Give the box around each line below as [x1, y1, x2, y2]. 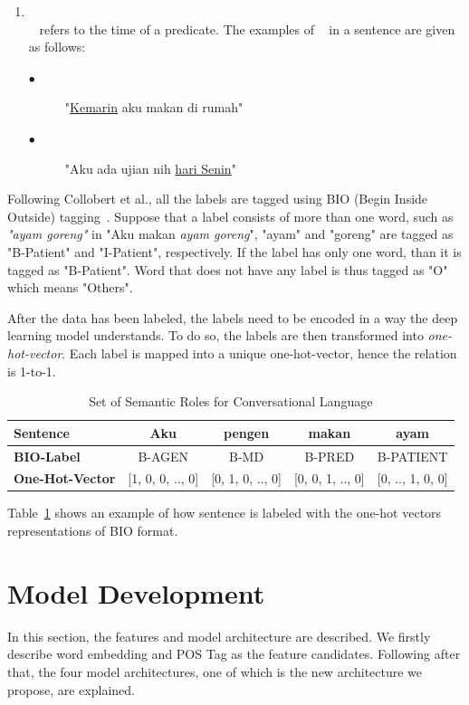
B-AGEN [138, 446, 189, 465]
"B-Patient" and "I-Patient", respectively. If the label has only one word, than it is [7, 242, 462, 261]
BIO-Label [14, 446, 81, 465]
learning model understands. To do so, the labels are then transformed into [7, 326, 424, 345]
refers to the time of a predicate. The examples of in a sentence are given [39, 19, 455, 38]
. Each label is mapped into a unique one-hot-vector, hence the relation [62, 343, 457, 362]
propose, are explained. [7, 680, 135, 699]
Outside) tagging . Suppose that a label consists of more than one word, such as [7, 206, 454, 225]
